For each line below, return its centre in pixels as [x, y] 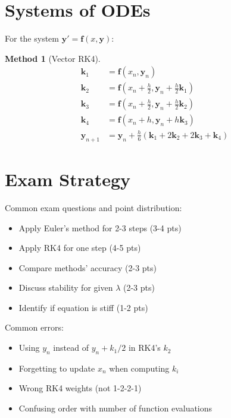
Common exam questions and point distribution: [93, 207]
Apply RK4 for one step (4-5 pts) [80, 248]
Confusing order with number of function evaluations [115, 408]
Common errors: [34, 327]
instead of [71, 348]
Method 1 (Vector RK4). [53, 58]
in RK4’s [144, 348]
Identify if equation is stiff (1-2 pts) [83, 307]
